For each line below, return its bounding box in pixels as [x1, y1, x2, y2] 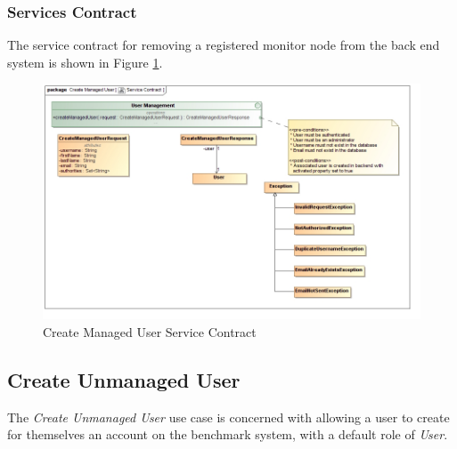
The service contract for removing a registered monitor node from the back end [7, 36, 440, 54]
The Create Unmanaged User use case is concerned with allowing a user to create [7, 407, 450, 426]
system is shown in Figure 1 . [7, 52, 163, 71]
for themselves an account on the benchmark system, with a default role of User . [7, 425, 448, 444]
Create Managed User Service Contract [43, 322, 257, 341]
